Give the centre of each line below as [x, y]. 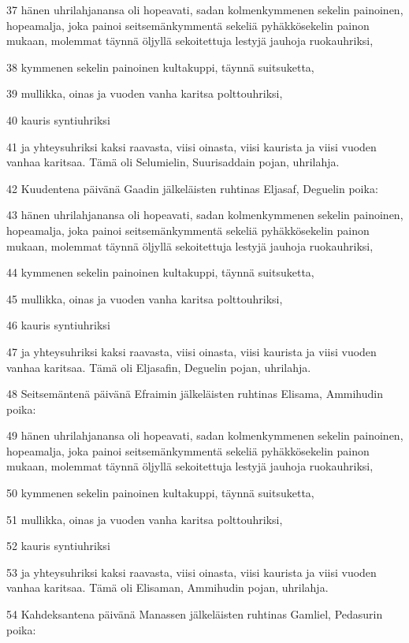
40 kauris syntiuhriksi [58, 119]
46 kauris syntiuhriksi [58, 325]
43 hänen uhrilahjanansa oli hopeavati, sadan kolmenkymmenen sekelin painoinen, [205, 215]
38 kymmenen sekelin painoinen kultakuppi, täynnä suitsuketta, [160, 67]
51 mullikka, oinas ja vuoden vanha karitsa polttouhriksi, [145, 519]
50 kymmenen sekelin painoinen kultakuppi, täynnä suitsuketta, [160, 493]
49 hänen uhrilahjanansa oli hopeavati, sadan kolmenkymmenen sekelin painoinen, [205, 435]
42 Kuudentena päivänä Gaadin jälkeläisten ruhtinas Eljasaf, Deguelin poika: [192, 188]
